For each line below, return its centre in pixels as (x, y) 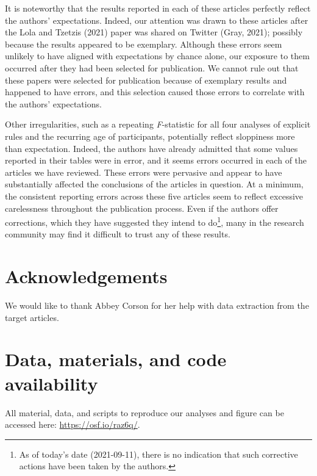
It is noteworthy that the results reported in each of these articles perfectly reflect (158, 8)
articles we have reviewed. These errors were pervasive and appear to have (144, 172)
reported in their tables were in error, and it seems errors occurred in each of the (156, 160)
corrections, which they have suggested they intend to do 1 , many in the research (155, 221)
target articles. (32, 317)
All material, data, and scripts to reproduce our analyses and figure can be (144, 412)
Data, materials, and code (116, 359)
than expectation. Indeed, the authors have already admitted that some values (151, 148)
